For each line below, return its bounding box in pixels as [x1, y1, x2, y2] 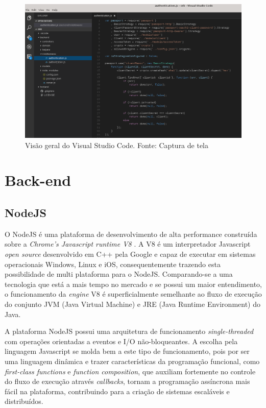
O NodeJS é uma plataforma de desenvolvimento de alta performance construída [5, 228, 257, 239]
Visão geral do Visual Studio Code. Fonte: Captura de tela [25, 139, 209, 150]
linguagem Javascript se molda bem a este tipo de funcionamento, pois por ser [5, 346, 250, 356]
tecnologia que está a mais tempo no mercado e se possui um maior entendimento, [5, 278, 262, 289]
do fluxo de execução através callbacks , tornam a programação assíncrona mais [5, 376, 250, 387]
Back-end [5, 170, 71, 190]
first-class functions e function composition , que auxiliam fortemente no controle [5, 366, 256, 376]
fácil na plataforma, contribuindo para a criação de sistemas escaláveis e [5, 386, 230, 396]
